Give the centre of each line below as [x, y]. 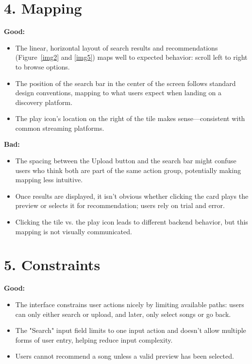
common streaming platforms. [60, 128]
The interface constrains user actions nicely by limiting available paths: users [130, 304]
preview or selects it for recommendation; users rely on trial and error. [120, 205]
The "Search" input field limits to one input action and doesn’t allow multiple [131, 330]
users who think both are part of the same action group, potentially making [128, 170]
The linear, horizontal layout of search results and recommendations [117, 47]
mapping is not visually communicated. [74, 231]
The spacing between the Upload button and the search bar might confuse [126, 161]
